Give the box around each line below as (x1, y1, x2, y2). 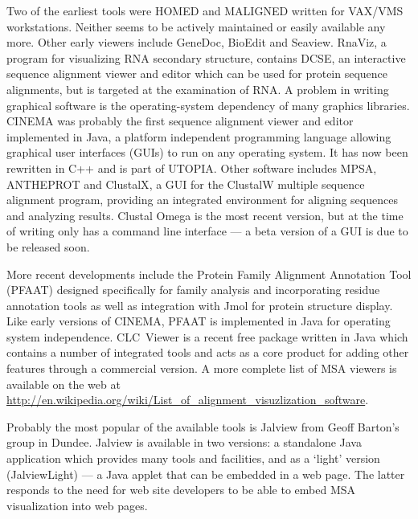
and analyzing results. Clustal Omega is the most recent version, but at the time (6, 206, 404, 223)
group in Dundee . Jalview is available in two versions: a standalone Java (6, 434, 362, 451)
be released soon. (6, 238, 90, 255)
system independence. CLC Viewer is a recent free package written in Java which (6, 328, 408, 345)
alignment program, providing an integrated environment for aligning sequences (6, 191, 398, 208)
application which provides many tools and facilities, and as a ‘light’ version (6, 450, 380, 467)
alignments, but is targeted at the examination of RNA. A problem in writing (6, 80, 389, 97)
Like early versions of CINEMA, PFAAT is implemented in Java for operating (6, 313, 391, 329)
